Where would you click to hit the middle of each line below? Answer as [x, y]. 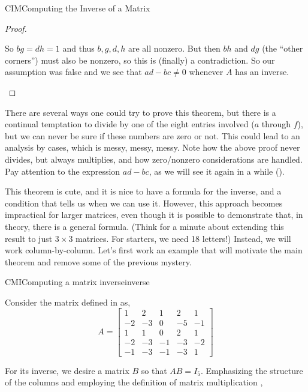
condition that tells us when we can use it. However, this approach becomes [144, 203]
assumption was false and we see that [73, 72]
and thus [78, 48]
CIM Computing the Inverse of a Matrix [78, 8]
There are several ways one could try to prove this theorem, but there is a [141, 112]
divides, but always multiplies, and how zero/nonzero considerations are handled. [154, 159]
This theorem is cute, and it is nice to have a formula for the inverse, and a [143, 191]
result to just [29, 238]
